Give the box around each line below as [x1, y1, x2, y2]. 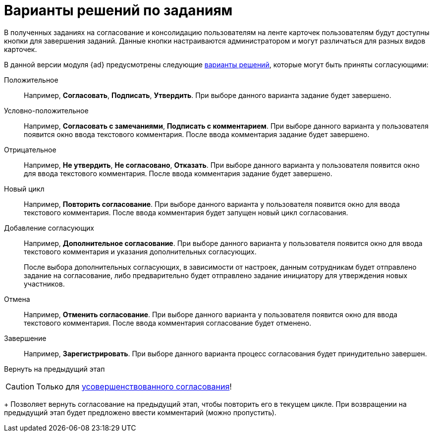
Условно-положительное [4, 106, 89, 115]
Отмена [4, 294, 30, 303]
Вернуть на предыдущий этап [4, 364, 105, 373]
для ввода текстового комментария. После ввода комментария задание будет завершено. [24, 169, 332, 178]
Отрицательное [4, 145, 56, 154]
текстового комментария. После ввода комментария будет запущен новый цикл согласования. [24, 208, 348, 217]
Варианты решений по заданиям [4, 2, 233, 19]
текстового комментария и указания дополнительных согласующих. [24, 247, 257, 256]
